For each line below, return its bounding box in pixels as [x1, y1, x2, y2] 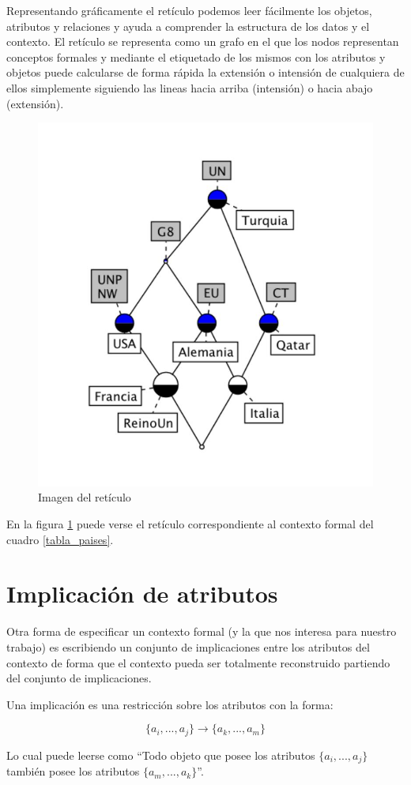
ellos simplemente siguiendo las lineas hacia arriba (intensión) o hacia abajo [6, 79, 373, 96]
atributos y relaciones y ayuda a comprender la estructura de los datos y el [6, 17, 370, 34]
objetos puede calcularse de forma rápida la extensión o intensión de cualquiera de [6, 64, 405, 81]
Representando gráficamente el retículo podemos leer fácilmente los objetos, [6, 2, 372, 18]
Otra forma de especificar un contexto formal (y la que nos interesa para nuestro [6, 623, 397, 640]
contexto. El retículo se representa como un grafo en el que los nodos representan [6, 33, 399, 50]
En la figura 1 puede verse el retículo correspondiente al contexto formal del [6, 516, 374, 532]
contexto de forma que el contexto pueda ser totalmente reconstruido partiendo [6, 654, 390, 670]
